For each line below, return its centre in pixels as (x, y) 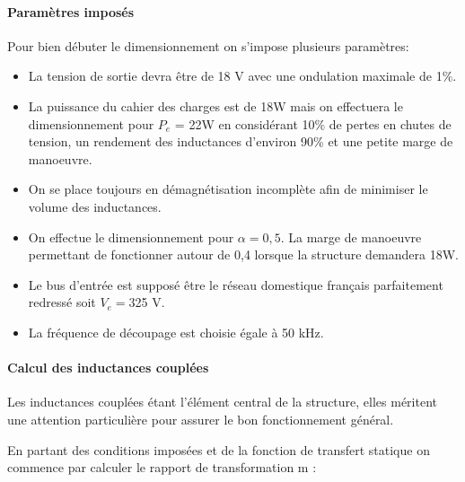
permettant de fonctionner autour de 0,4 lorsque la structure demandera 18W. (243, 254)
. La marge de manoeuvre (351, 237)
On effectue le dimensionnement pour (131, 237)
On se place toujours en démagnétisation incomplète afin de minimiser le (228, 189)
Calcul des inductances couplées (108, 368)
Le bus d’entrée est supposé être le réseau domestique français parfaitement (236, 284)
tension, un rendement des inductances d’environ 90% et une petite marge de (241, 141)
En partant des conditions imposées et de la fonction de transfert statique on (219, 449)
